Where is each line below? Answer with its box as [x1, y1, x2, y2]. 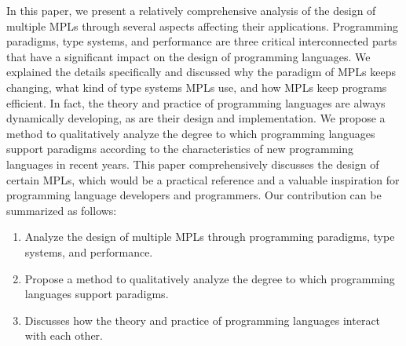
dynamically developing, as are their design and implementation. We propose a [6, 110, 386, 126]
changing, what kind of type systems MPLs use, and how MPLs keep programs [6, 78, 387, 95]
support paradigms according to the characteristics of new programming [6, 140, 353, 157]
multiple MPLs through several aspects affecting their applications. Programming [6, 17, 398, 34]
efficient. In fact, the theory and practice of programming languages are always [6, 94, 386, 111]
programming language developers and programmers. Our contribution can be [6, 187, 382, 203]
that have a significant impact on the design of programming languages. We [6, 48, 371, 64]
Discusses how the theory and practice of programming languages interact [24, 311, 381, 328]
